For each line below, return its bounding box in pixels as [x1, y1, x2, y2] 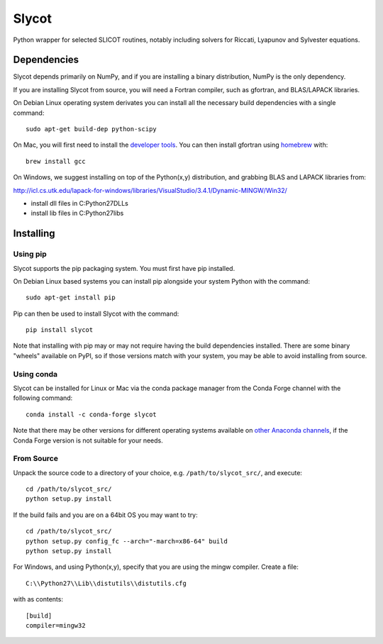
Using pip [13, 249, 48, 259]
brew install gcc [26, 157, 86, 165]
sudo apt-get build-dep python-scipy [26, 125, 157, 133]
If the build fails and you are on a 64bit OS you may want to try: [13, 511, 198, 519]
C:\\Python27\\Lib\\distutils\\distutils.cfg [26, 579, 187, 587]
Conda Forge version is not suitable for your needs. [13, 436, 163, 445]
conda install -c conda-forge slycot [26, 410, 157, 418]
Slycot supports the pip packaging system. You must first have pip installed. [13, 264, 235, 272]
